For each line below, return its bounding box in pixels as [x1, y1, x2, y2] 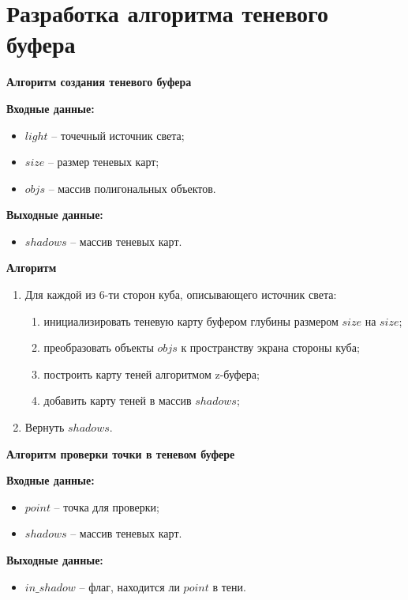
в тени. [212, 578, 246, 594]
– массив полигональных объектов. [48, 179, 216, 196]
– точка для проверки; [54, 498, 159, 515]
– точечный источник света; [51, 126, 185, 143]
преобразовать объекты [43, 339, 154, 356]
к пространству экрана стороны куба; [181, 339, 360, 356]
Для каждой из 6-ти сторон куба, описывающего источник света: [24, 286, 337, 303]
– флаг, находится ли [79, 578, 180, 594]
